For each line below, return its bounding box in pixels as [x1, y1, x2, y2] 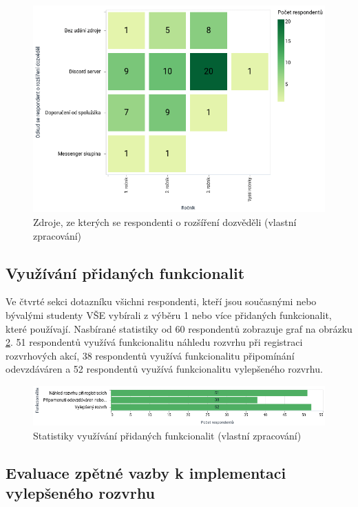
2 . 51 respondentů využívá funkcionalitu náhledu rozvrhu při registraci [6, 335, 303, 349]
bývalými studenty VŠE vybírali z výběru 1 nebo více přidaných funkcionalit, [6, 307, 332, 322]
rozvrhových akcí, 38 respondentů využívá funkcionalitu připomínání [6, 348, 295, 362]
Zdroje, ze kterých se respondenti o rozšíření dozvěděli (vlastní [33, 214, 297, 229]
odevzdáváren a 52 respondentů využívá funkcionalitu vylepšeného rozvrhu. [6, 362, 323, 376]
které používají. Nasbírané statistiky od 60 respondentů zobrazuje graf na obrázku [6, 321, 352, 335]
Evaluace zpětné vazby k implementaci [6, 462, 286, 483]
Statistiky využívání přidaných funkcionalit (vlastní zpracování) [33, 428, 302, 442]
